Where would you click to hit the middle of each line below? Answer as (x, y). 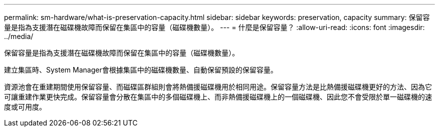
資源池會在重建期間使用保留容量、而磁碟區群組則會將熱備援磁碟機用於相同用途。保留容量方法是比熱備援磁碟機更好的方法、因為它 (218, 87)
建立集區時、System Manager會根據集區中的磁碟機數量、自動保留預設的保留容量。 (141, 70)
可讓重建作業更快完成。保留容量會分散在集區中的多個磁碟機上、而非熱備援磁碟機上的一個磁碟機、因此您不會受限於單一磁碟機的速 (218, 97)
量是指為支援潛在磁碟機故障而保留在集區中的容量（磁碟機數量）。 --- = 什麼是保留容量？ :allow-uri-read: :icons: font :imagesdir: (214, 27)
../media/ (19, 36)
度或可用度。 (25, 107)
